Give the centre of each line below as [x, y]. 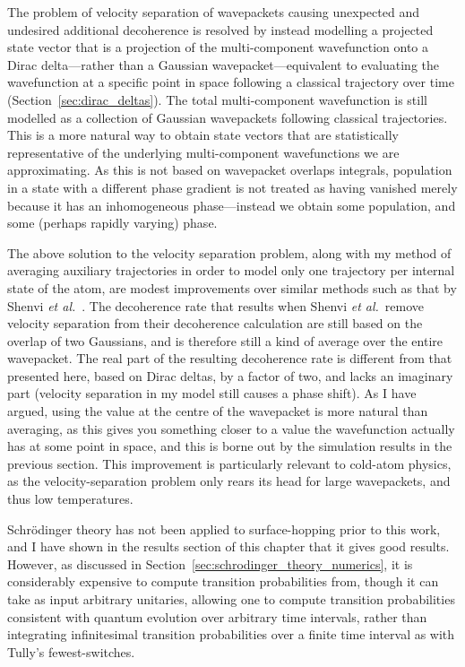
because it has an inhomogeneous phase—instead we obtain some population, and [232, 205]
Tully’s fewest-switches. [71, 651]
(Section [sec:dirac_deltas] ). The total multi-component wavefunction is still [217, 99]
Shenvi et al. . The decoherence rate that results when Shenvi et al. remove [216, 305]
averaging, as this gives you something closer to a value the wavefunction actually [231, 428]
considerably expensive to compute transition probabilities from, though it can [223, 581]
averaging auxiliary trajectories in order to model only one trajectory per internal [231, 270]
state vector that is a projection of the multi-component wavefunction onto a [218, 47]
